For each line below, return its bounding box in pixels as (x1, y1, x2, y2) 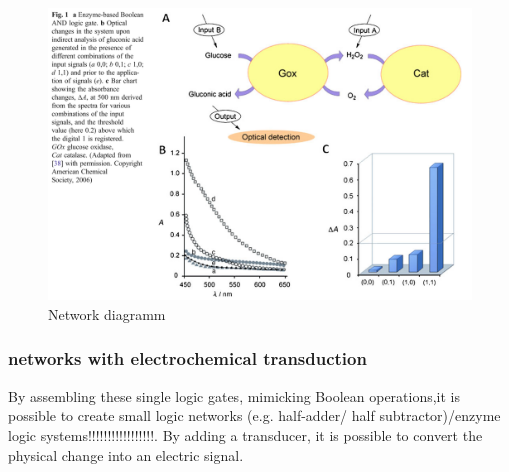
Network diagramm (48, 303, 166, 324)
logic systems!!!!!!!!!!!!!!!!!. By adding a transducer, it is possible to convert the (8, 424, 483, 445)
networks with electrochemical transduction (8, 346, 367, 371)
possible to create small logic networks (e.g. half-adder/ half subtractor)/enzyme (8, 405, 501, 426)
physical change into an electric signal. (8, 444, 244, 465)
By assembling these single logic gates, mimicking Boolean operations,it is (8, 385, 461, 406)
